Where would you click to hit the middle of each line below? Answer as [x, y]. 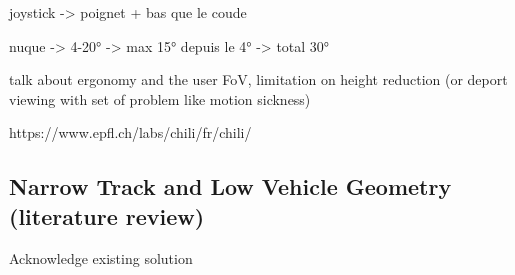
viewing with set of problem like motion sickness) [160, 98]
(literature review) [107, 215]
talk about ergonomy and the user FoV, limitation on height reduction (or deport [258, 79]
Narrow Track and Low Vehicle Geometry [230, 186]
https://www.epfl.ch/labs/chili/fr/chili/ [130, 132]
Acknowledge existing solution [101, 257]
